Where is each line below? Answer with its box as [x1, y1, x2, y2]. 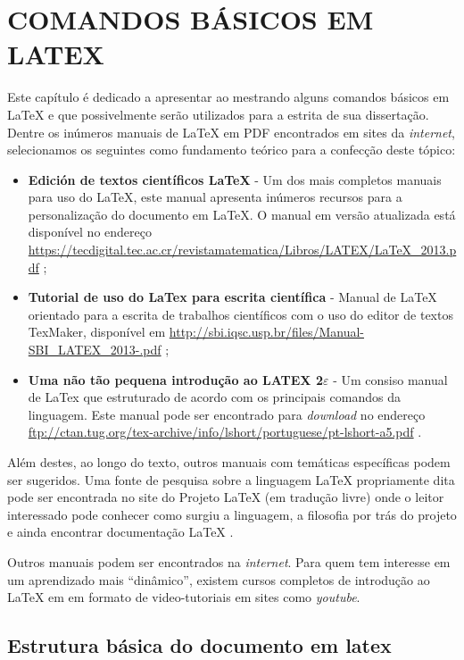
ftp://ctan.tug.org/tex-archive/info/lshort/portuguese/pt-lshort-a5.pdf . [28, 422, 422, 441]
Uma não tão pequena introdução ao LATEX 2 [28, 370, 323, 388]
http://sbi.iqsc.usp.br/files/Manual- [169, 322, 364, 341]
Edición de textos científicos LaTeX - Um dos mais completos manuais [28, 170, 442, 188]
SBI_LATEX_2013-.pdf [28, 340, 162, 359]
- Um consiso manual [333, 370, 448, 388]
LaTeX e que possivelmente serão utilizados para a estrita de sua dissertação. [7, 104, 429, 123]
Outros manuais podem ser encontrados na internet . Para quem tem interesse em [7, 552, 451, 571]
